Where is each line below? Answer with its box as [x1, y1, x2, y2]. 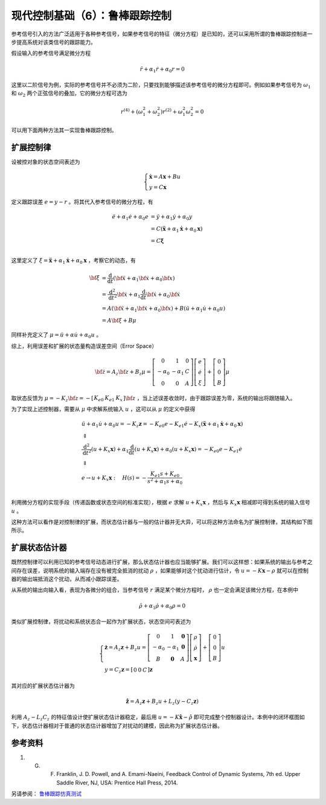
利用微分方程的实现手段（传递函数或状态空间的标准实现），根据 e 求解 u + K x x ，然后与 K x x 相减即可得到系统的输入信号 [11, 499, 310, 507]
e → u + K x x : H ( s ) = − [81, 474, 147, 483]
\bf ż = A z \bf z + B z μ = [94, 368, 151, 377]
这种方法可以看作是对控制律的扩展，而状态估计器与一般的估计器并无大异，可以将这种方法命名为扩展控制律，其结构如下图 [11, 518, 313, 525]
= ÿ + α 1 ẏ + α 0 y [150, 213, 193, 222]
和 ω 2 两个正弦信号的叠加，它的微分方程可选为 [11, 89, 128, 98]
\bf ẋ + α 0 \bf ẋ [145, 290, 181, 299]
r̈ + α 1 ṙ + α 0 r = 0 [139, 65, 185, 74]
